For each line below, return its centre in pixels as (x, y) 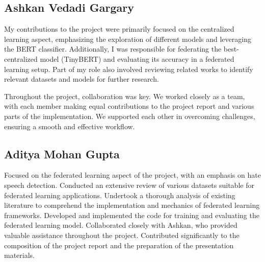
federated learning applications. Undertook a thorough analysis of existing (120, 195)
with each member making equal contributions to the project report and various (129, 106)
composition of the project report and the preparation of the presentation (119, 245)
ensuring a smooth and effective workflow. (70, 126)
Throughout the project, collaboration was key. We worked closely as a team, (125, 96)
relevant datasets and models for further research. (82, 79)
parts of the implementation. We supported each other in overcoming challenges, (130, 116)
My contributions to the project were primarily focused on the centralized (119, 29)
